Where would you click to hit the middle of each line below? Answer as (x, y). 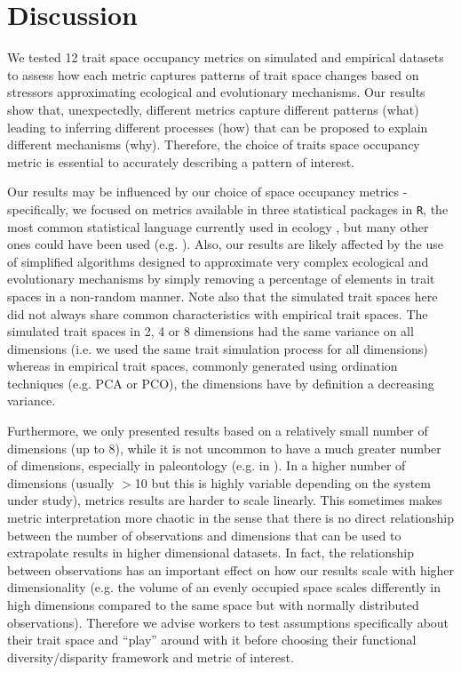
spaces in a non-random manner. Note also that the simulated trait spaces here (223, 296)
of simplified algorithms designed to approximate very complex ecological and (218, 261)
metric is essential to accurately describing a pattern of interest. (181, 161)
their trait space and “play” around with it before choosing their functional (212, 640)
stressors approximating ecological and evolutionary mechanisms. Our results (216, 92)
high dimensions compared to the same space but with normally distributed (213, 605)
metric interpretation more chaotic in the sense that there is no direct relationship (231, 518)
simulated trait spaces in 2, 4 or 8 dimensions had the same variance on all (211, 331)
